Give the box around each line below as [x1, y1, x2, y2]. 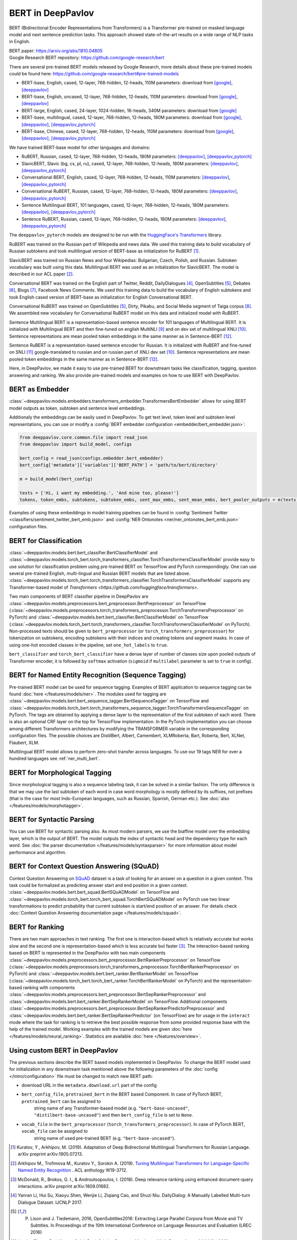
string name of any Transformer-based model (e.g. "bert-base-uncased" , [34, 1105, 190, 1111]
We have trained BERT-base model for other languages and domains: [9, 144, 150, 150]
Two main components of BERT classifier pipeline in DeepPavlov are [9, 593, 148, 600]
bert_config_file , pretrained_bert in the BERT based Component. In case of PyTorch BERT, [21, 1091, 223, 1097]
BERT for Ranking [9, 923, 64, 931]
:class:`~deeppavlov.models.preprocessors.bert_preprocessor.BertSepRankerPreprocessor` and [9, 992, 206, 997]
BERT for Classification [9, 536, 82, 545]
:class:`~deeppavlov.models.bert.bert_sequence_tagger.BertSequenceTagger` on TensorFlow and [9, 698, 209, 704]
